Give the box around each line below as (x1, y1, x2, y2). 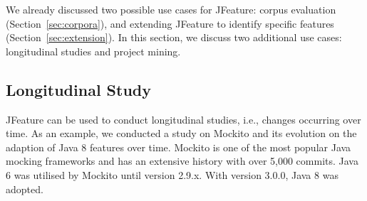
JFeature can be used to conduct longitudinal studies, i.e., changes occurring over (6, 112, 361, 126)
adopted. (6, 181, 43, 196)
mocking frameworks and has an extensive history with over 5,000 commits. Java (6, 153, 358, 168)
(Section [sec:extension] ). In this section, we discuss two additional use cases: (6, 30, 342, 45)
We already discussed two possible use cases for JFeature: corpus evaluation (6, 2, 336, 16)
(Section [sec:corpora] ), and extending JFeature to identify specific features (6, 16, 334, 31)
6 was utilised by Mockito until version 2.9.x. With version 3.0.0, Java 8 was (6, 167, 338, 182)
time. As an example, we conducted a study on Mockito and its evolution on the (6, 126, 357, 141)
